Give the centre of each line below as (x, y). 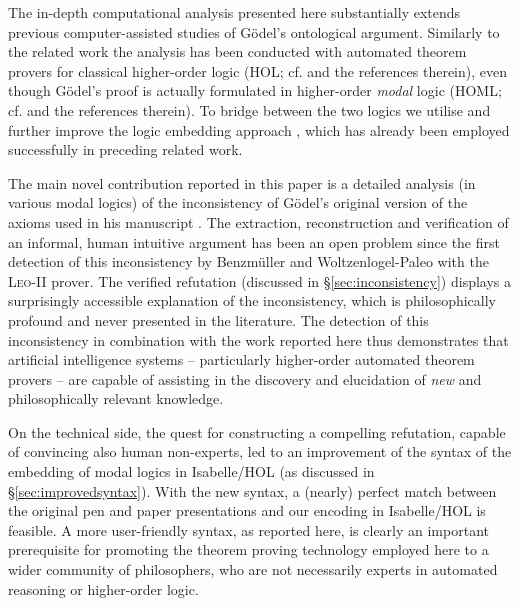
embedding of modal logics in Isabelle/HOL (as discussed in (191, 471)
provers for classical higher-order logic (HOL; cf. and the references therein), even (258, 70)
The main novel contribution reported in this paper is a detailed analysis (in (242, 182)
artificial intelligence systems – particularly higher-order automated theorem (241, 359)
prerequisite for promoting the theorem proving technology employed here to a (248, 549)
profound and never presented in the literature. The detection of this (218, 319)
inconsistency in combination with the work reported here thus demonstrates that (258, 339)
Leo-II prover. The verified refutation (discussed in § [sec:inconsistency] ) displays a (260, 280)
